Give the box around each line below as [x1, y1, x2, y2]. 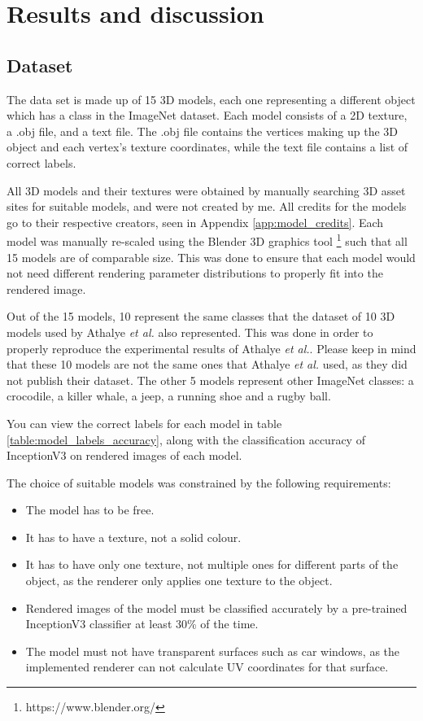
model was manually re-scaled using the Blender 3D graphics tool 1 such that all [7, 230, 408, 249]
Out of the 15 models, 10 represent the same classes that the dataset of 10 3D [7, 308, 395, 325]
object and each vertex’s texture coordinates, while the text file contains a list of [7, 138, 408, 155]
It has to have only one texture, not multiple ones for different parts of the [25, 556, 399, 573]
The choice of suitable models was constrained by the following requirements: [7, 474, 391, 491]
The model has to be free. [25, 501, 155, 518]
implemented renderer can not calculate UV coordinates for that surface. [25, 658, 389, 675]
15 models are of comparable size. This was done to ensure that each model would [7, 248, 416, 265]
